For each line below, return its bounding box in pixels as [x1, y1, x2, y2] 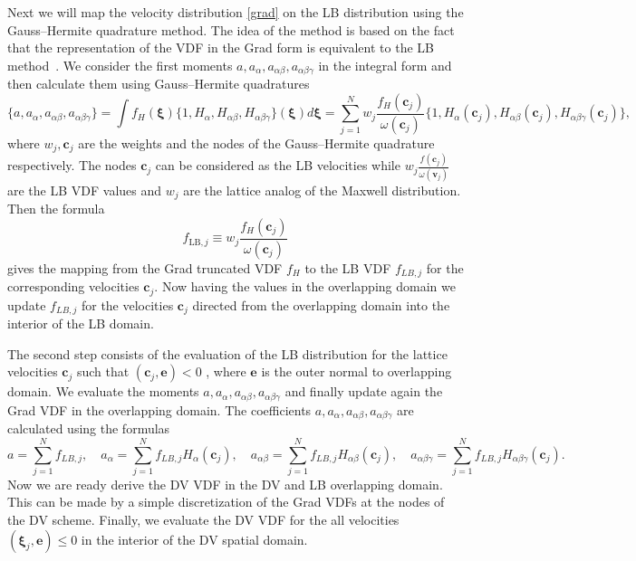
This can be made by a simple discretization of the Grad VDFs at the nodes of [7, 492, 445, 511]
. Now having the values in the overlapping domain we [154, 277, 456, 296]
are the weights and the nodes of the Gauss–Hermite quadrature [78, 133, 435, 152]
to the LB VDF [304, 258, 391, 277]
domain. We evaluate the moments [7, 382, 199, 401]
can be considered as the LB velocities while [155, 156, 400, 175]
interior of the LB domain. [7, 314, 154, 333]
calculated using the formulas [7, 419, 170, 438]
